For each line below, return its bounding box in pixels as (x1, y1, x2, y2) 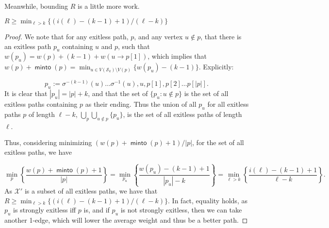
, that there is (200, 32, 242, 42)
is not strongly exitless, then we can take (120, 205, 242, 215)
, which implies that (148, 51, 207, 61)
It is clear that (4, 88, 48, 98)
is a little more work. (78, 1, 140, 11)
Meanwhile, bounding (4, 1, 68, 11)
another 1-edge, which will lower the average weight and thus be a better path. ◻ (4, 214, 248, 225)
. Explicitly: (198, 62, 234, 72)
